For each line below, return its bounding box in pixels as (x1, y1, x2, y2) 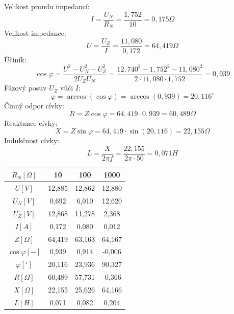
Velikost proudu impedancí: (4, 1, 90, 11)
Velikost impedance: (4, 28, 66, 38)
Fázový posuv (4, 82, 47, 93)
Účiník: (4, 54, 27, 64)
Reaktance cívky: (4, 117, 58, 128)
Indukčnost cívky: (4, 135, 60, 146)
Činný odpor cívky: (4, 100, 64, 110)
